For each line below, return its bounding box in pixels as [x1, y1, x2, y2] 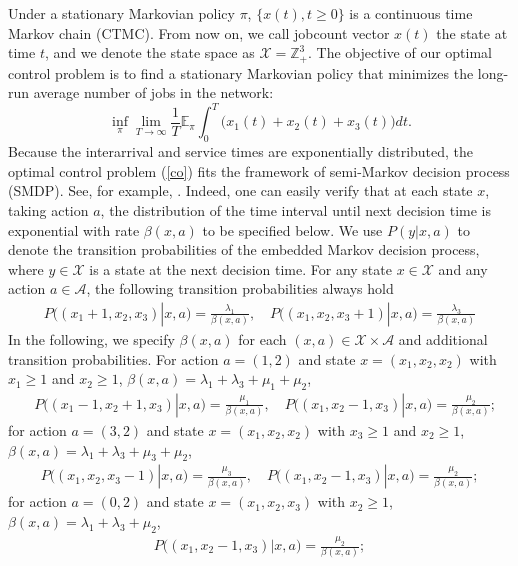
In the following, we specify [8, 328, 175, 349]
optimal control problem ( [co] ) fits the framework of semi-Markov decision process [8, 160, 510, 181]
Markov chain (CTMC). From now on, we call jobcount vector [8, 22, 390, 43]
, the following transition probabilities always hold [86, 278, 394, 299]
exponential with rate [8, 219, 140, 240]
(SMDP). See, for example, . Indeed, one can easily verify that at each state [8, 180, 473, 201]
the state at [436, 22, 508, 43]
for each [238, 328, 287, 349]
